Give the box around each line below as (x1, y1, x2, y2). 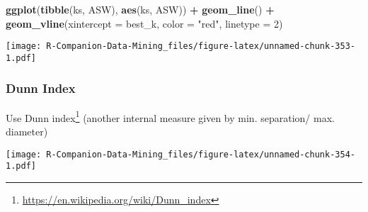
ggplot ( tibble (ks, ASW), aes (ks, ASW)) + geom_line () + (6, 2, 275, 16)
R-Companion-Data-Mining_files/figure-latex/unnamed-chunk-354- (46, 149, 355, 160)
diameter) (6, 123, 48, 138)
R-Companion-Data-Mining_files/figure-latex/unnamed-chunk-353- (46, 41, 355, 52)
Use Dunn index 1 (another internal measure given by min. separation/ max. (6, 108, 335, 125)
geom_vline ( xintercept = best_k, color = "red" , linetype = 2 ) (6, 16, 283, 30)
